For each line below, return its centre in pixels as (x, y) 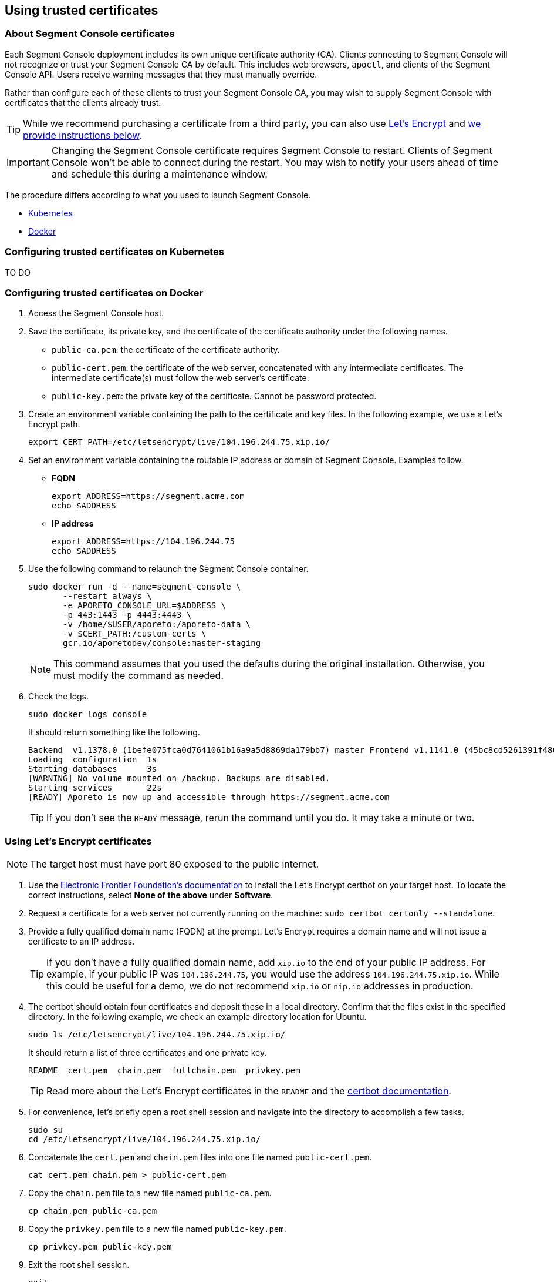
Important (28, 162)
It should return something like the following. (114, 732)
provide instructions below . (82, 135)
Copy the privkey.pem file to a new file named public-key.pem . (157, 1229)
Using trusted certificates (82, 10)
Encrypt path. (54, 424)
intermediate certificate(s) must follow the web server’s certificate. (180, 378)
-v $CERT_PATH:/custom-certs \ (135, 634)
